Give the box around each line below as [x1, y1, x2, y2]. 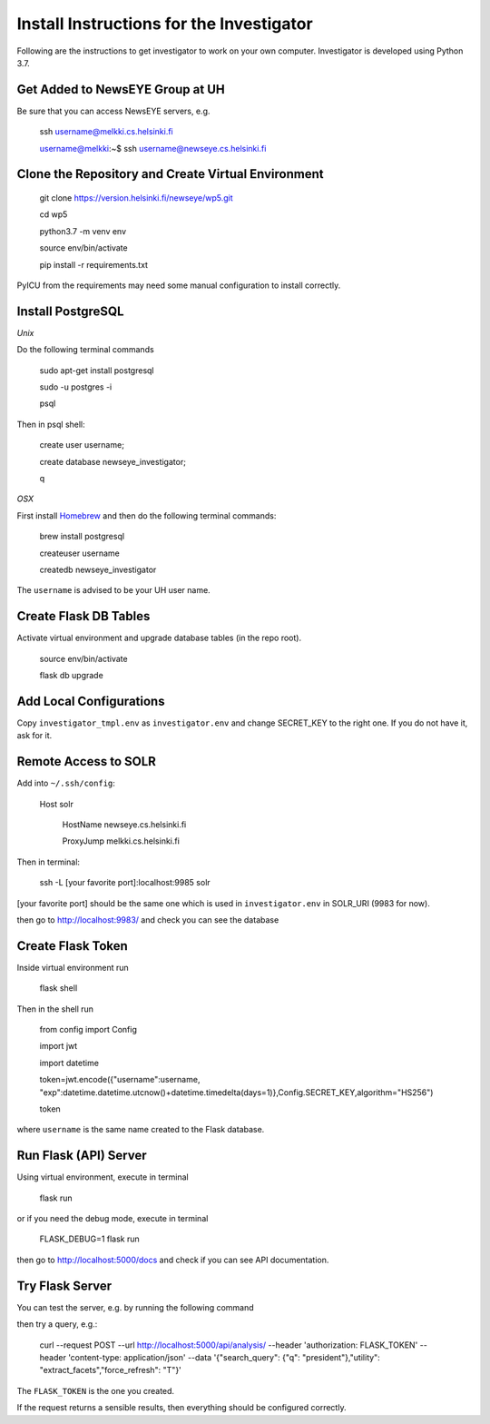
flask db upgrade [39, 670, 103, 681]
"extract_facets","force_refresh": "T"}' [39, 1365, 181, 1376]
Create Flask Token [16, 938, 129, 954]
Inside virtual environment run [16, 962, 129, 973]
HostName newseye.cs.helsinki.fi [62, 819, 187, 830]
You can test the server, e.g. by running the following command [16, 1301, 254, 1312]
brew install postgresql [39, 531, 125, 542]
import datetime [39, 1057, 100, 1068]
